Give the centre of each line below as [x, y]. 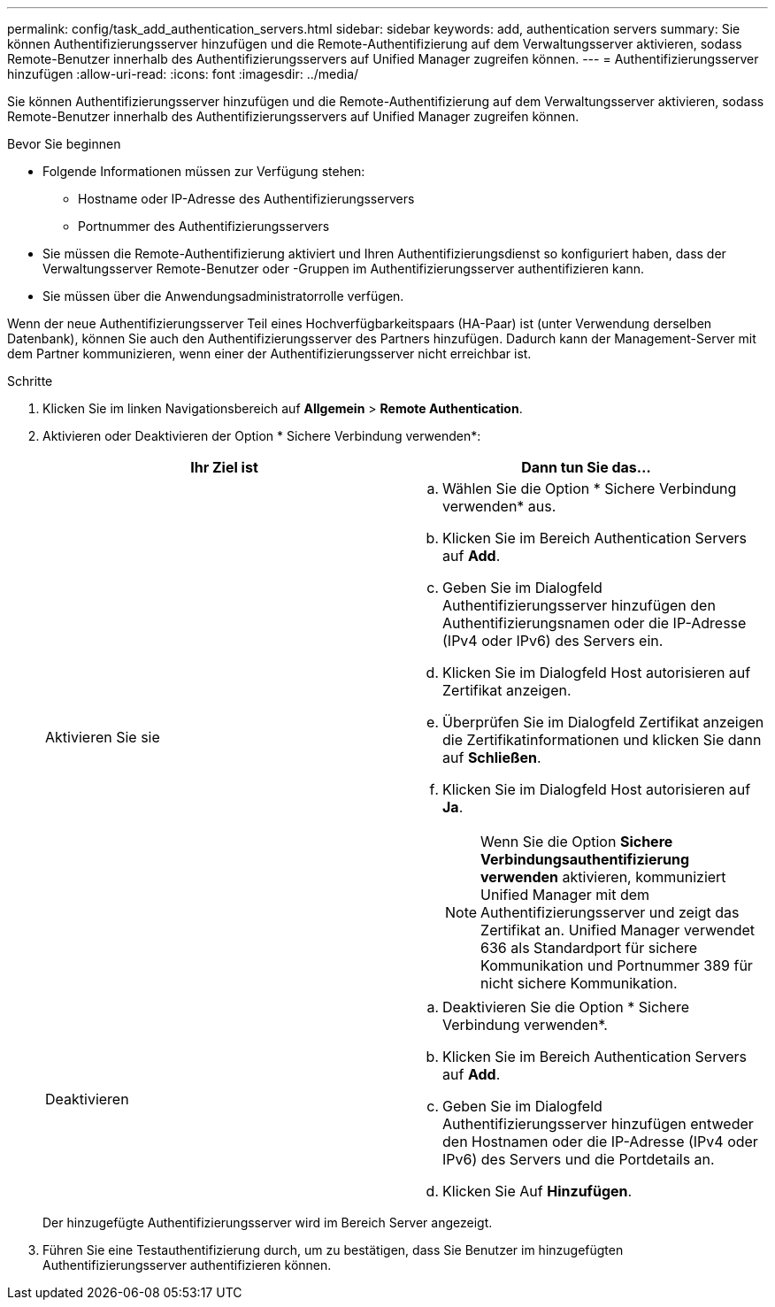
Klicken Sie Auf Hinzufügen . [537, 1191]
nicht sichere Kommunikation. [579, 983]
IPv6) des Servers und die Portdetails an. [579, 1159]
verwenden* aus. [499, 506]
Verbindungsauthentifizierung [585, 859]
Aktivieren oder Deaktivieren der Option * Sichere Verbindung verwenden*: [262, 436]
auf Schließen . [492, 757]
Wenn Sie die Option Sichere [577, 842]
